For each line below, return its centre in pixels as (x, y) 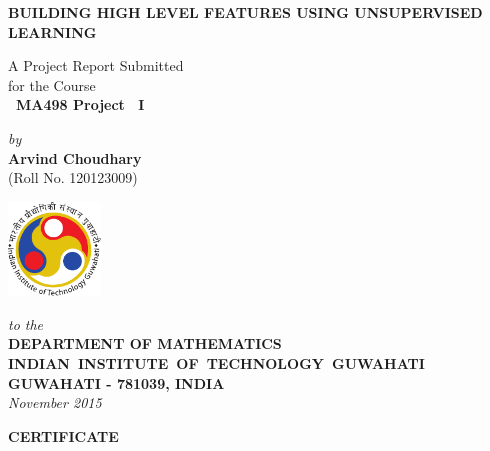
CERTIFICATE (63, 435)
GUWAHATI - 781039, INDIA (116, 382)
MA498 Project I (80, 104)
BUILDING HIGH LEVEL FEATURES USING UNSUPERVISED (245, 12)
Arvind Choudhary (75, 157)
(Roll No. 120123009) (73, 177)
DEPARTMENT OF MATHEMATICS (145, 343)
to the (26, 323)
